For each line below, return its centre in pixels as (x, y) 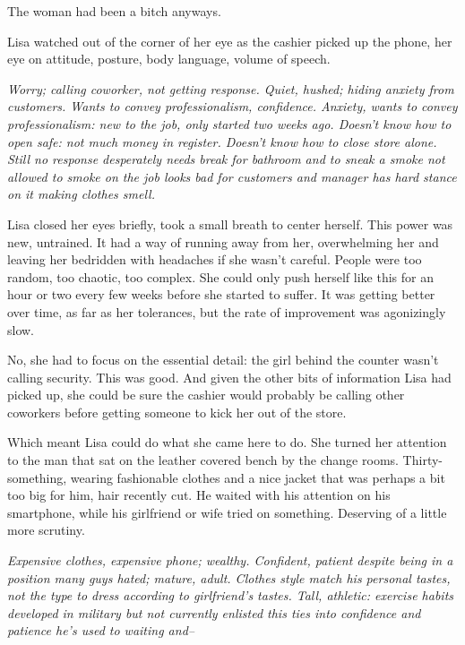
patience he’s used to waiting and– (101, 630)
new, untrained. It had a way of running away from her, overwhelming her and (223, 241)
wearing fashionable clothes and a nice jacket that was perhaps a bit (258, 477)
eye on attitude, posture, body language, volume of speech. (169, 59)
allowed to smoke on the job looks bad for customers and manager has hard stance (232, 176)
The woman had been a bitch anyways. (114, 11)
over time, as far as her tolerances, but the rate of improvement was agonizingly (227, 311)
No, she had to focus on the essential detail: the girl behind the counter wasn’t (223, 360)
